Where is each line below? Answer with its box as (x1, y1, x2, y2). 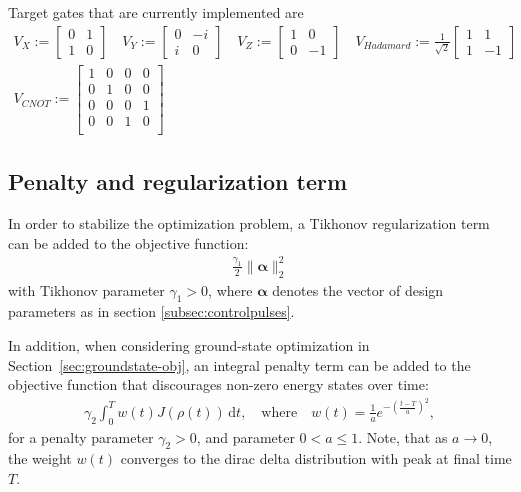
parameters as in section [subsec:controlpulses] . (8, 301, 295, 322)
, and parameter (196, 426, 295, 447)
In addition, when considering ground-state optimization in (8, 334, 370, 355)
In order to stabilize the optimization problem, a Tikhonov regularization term (8, 213, 490, 234)
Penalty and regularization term (8, 166, 348, 197)
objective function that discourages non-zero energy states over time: (8, 374, 429, 395)
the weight (8, 448, 72, 469)
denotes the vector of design (272, 279, 444, 300)
